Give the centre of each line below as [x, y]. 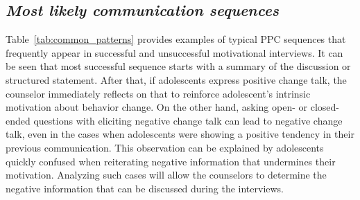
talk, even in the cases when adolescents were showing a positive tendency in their [180, 134]
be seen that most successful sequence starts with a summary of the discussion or [178, 66]
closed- [325, 107]
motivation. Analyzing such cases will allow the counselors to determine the [166, 175]
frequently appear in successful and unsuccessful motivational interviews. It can [174, 52]
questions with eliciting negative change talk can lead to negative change [188, 120]
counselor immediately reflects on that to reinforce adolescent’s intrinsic [158, 93]
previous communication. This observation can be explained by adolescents [165, 147]
